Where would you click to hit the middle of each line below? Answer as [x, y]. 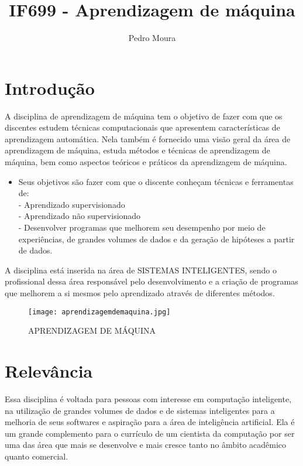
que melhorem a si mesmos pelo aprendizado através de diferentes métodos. [140, 292]
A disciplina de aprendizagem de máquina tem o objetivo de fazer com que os [144, 116]
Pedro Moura [152, 38]
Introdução [50, 88]
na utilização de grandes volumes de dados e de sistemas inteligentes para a [140, 410]
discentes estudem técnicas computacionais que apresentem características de [142, 127]
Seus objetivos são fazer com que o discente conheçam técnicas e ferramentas [156, 181]
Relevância [49, 371]
